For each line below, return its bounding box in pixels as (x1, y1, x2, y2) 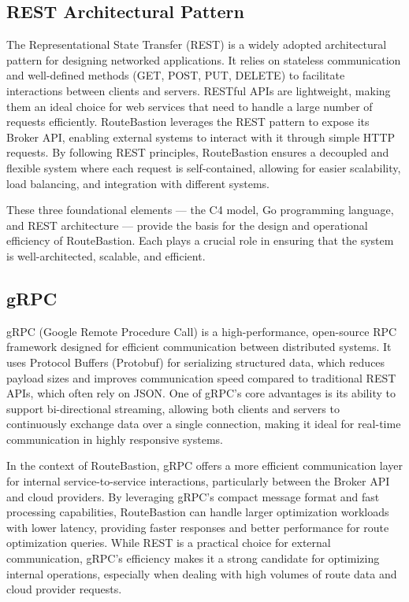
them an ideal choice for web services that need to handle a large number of (6, 98, 373, 114)
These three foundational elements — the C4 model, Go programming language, (6, 201, 394, 218)
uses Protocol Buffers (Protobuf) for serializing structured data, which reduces (6, 353, 385, 370)
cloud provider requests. (6, 581, 122, 597)
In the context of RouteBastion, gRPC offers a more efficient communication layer (6, 457, 403, 474)
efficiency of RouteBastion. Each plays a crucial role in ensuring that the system (6, 232, 394, 249)
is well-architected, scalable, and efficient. (6, 247, 206, 264)
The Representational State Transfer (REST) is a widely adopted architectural (6, 36, 387, 53)
